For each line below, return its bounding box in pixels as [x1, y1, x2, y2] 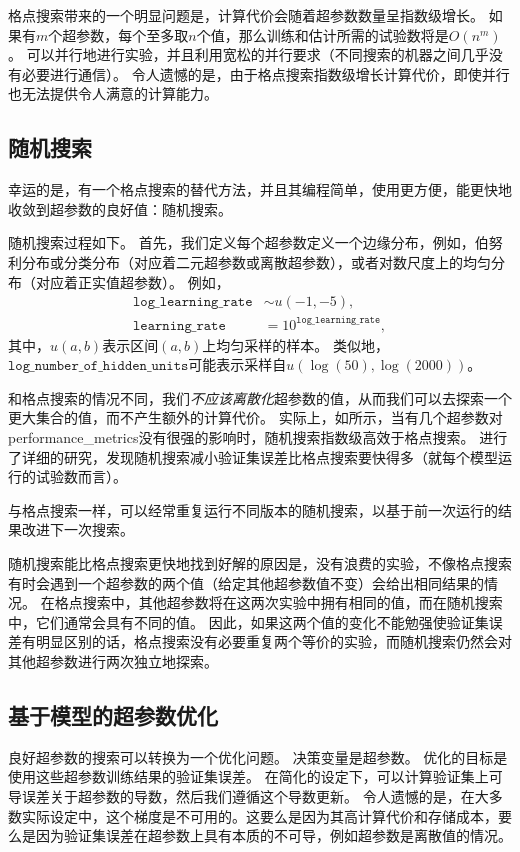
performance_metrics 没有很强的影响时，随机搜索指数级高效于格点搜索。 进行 [8, 427, 508, 448]
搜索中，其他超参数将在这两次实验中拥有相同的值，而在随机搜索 [82, 592, 503, 613]
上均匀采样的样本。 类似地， [202, 334, 389, 355]
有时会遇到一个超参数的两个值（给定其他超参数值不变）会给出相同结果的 [8, 572, 484, 593]
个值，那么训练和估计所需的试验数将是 [196, 24, 449, 45]
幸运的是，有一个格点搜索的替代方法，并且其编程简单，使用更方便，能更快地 [8, 179, 512, 200]
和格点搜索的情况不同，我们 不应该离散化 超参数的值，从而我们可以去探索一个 [8, 387, 512, 408]
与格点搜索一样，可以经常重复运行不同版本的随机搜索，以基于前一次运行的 [8, 499, 498, 520]
